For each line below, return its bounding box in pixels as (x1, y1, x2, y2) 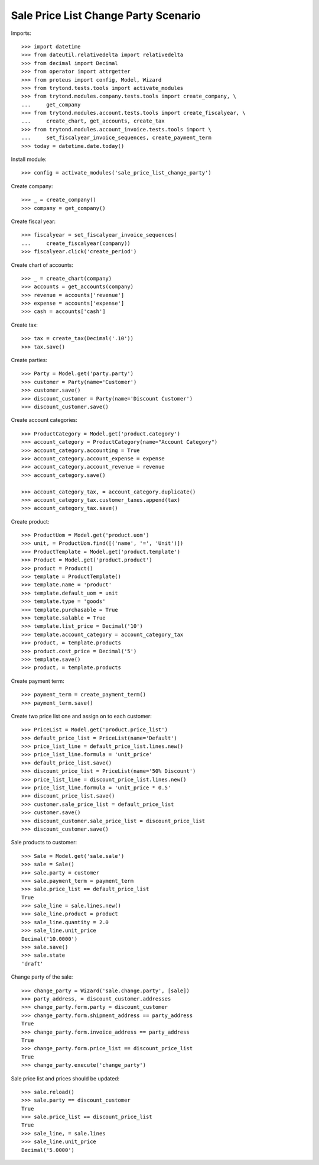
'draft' (21, 960, 44, 967)
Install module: (11, 156, 47, 163)
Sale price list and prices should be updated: (11, 1074, 120, 1082)
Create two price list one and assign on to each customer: (11, 712, 152, 719)
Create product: (11, 518, 50, 525)
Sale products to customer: (11, 839, 77, 846)
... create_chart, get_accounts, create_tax (21, 118, 165, 124)
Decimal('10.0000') (21, 935, 78, 942)
